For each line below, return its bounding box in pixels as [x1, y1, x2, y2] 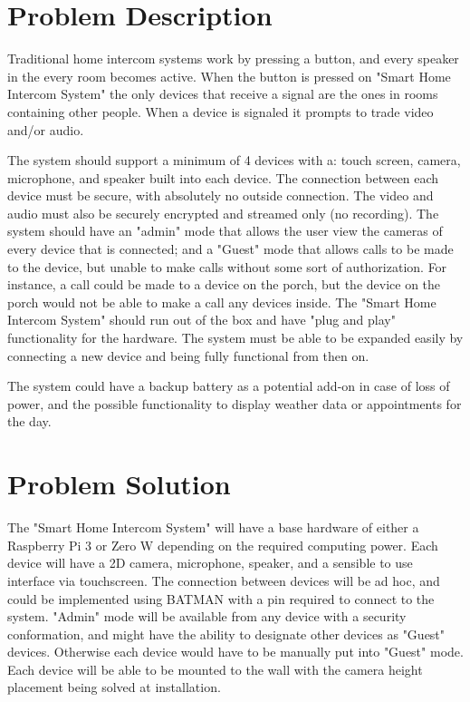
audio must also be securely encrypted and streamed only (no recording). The [7, 203, 439, 222]
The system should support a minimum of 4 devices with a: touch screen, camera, [7, 151, 461, 170]
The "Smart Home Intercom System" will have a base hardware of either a [7, 518, 419, 537]
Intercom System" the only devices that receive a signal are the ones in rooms [7, 84, 438, 103]
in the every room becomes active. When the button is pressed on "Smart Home [7, 66, 451, 85]
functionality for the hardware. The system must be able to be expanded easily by [7, 328, 464, 347]
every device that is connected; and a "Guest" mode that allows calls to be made [7, 239, 454, 258]
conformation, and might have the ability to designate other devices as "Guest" [7, 624, 446, 643]
